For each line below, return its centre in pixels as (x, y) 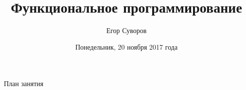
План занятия (24, 83)
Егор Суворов (126, 30)
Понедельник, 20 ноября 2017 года (126, 46)
